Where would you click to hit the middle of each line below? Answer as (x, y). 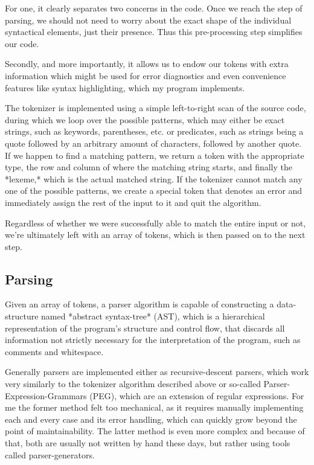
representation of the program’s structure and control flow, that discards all (145, 328)
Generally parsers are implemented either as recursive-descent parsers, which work (157, 372)
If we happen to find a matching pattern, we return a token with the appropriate (155, 155)
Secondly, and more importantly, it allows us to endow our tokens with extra (147, 64)
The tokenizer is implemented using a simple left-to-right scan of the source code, (155, 108)
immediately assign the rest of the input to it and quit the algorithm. (133, 202)
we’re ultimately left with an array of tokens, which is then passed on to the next (155, 235)
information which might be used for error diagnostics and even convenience (146, 75)
